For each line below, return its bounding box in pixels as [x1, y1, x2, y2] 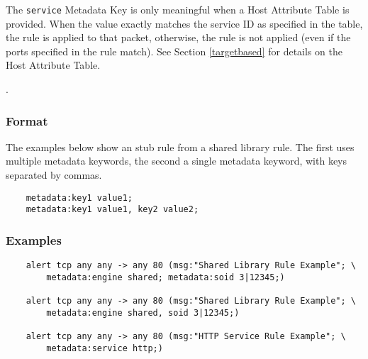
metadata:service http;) [46, 343, 163, 353]
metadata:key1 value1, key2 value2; [26, 204, 199, 215]
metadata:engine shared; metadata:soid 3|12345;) [46, 272, 285, 282]
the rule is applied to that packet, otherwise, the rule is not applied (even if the [6, 30, 351, 45]
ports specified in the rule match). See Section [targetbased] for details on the [6, 43, 342, 58]
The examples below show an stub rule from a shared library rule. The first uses [6, 139, 355, 154]
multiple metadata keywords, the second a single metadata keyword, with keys [6, 153, 347, 168]
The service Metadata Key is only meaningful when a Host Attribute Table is [6, 2, 350, 16]
